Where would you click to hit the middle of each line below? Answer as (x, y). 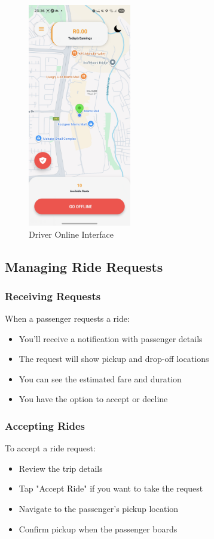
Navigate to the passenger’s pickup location (99, 509)
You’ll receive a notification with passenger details (111, 338)
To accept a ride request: (50, 448)
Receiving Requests (53, 296)
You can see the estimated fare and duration (100, 378)
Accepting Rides (45, 426)
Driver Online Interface (71, 234)
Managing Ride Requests (84, 266)
